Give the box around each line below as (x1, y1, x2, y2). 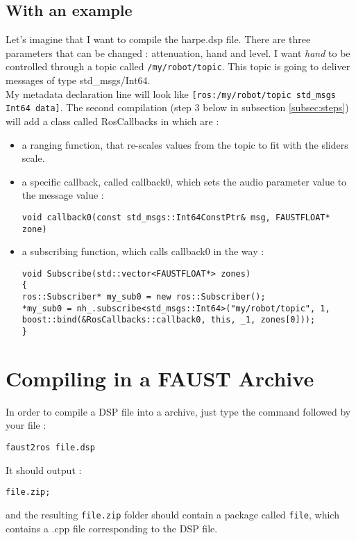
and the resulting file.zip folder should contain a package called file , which (6, 507, 339, 521)
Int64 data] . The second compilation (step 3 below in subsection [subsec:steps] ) (6, 100, 349, 115)
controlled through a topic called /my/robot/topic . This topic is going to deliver (6, 59, 350, 74)
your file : (6, 418, 46, 432)
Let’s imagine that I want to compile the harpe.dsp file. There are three (6, 32, 311, 47)
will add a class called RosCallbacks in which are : (6, 113, 219, 128)
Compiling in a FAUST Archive (6, 363, 314, 392)
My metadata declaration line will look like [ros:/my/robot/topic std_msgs (6, 86, 336, 101)
